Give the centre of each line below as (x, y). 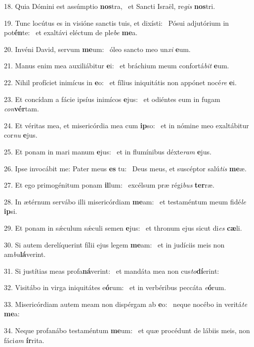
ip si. (11, 211)
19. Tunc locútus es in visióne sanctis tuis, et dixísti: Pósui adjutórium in (117, 23)
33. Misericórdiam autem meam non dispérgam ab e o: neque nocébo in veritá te (126, 304)
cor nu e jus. (21, 135)
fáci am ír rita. (24, 340)
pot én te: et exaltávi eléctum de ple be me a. (71, 32)
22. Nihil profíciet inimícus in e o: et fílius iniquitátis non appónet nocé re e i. (120, 82)
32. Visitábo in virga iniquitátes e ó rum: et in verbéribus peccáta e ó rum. (115, 287)
